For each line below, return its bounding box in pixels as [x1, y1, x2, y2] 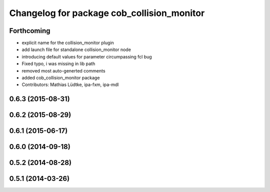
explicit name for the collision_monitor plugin [21, 40, 114, 46]
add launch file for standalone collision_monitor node [21, 46, 131, 52]
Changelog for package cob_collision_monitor [9, 7, 205, 18]
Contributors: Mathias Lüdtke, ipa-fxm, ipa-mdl [21, 81, 119, 87]
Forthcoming [9, 26, 50, 35]
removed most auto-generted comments [21, 67, 105, 73]
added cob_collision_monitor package [21, 75, 100, 81]
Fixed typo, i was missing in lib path [21, 60, 95, 67]
